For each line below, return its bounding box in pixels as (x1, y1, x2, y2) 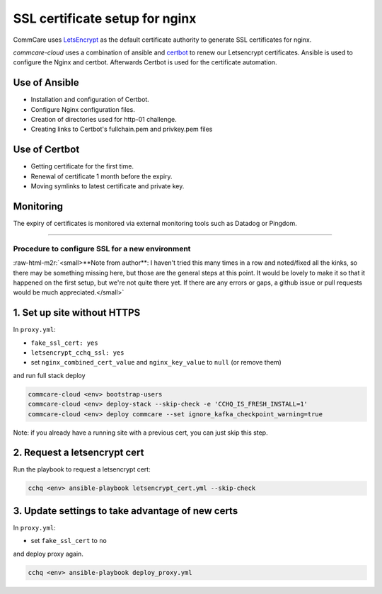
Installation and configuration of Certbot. (30, 96, 150, 104)
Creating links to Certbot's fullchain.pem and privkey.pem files (30, 125, 213, 134)
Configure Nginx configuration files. (30, 105, 136, 113)
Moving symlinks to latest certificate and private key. (30, 182, 185, 190)
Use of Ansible (13, 76, 79, 88)
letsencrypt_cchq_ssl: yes (30, 349, 125, 357)
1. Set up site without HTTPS (13, 307, 141, 319)
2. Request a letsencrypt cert (13, 447, 144, 459)
